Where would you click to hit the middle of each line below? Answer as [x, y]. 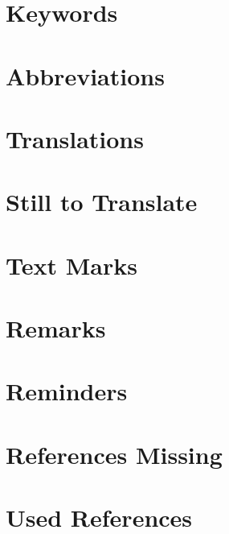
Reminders [67, 391]
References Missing [114, 454]
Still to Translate [102, 202]
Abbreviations [85, 75]
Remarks [56, 328]
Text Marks [72, 265]
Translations [75, 138]
